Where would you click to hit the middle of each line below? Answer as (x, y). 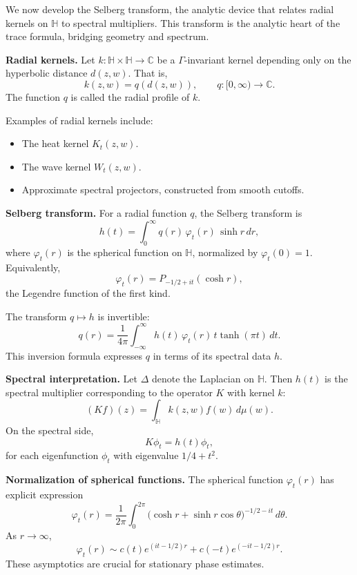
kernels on (27, 22)
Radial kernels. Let (50, 59)
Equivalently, (33, 267)
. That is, (148, 73)
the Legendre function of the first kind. (88, 293)
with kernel (251, 392)
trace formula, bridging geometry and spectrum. (107, 36)
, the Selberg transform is (248, 212)
